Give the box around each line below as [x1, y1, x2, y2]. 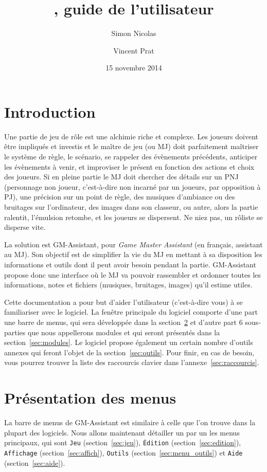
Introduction [4, 101, 96, 122]
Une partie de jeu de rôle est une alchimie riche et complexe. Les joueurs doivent [4, 131, 259, 141]
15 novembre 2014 [105, 62, 162, 73]
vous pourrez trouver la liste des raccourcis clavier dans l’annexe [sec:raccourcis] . [4, 357, 259, 368]
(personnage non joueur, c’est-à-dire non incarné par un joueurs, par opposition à [4, 181, 261, 192]
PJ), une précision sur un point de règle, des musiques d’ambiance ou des [4, 191, 235, 202]
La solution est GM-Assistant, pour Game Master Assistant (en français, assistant [4, 239, 263, 249]
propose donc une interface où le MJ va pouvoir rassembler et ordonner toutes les [4, 269, 261, 280]
